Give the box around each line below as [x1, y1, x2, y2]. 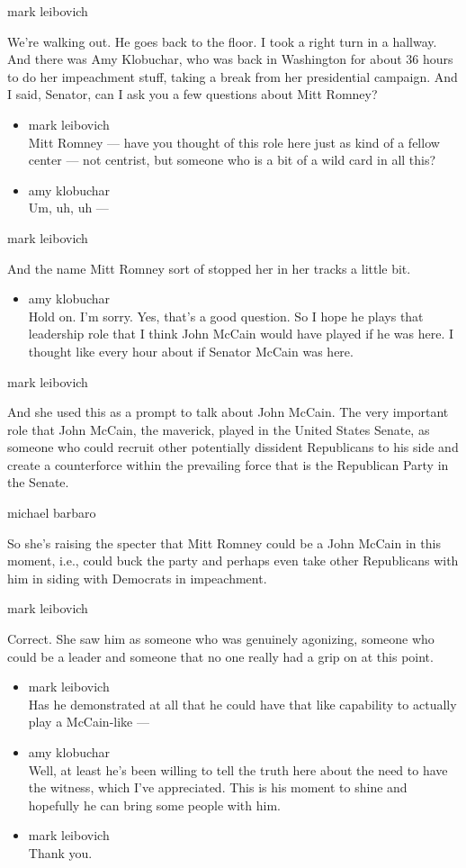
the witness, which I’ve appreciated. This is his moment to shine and [28, 778, 408, 797]
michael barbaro [7, 503, 96, 522]
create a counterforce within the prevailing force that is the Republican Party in [7, 455, 449, 474]
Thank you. [28, 843, 93, 862]
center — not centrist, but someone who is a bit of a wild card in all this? [28, 150, 436, 169]
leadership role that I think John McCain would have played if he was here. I [28, 324, 453, 343]
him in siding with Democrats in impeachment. [7, 568, 267, 587]
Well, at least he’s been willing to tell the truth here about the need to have [28, 760, 448, 779]
